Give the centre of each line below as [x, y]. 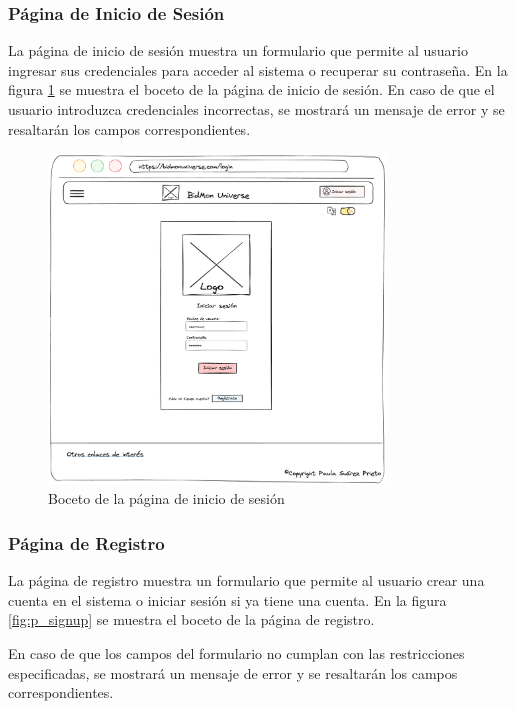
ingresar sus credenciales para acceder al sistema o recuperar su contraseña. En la [258, 69]
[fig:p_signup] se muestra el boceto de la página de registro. [191, 619]
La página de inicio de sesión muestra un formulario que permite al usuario [238, 50]
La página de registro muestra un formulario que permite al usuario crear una [246, 580]
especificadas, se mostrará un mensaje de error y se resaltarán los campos [233, 672]
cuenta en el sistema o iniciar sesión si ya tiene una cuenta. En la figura [227, 599]
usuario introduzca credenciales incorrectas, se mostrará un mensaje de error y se [256, 109]
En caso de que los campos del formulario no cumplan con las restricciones [236, 652]
